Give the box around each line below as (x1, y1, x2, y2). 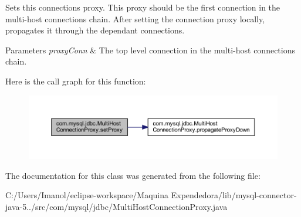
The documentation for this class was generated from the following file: (5, 169, 261, 181)
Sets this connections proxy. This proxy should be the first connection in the (5, 1, 280, 13)
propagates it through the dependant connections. (5, 24, 185, 36)
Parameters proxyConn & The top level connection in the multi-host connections (5, 43, 295, 56)
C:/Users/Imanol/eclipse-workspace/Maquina (5, 189, 169, 201)
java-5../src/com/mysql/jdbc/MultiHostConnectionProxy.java (5, 200, 228, 212)
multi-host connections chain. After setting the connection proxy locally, (5, 12, 265, 25)
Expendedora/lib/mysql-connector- (171, 189, 297, 201)
